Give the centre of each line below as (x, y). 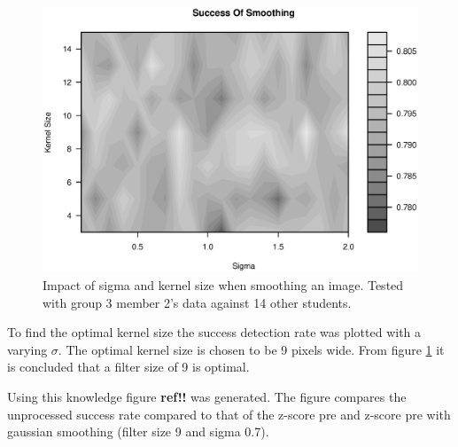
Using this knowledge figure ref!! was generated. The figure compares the (207, 396)
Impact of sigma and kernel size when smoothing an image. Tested (223, 284)
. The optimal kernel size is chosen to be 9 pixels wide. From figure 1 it (251, 349)
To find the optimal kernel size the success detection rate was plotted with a (214, 332)
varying (27, 349)
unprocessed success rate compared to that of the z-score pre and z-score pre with (229, 414)
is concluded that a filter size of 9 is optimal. (128, 367)
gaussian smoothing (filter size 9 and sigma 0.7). (138, 431)
